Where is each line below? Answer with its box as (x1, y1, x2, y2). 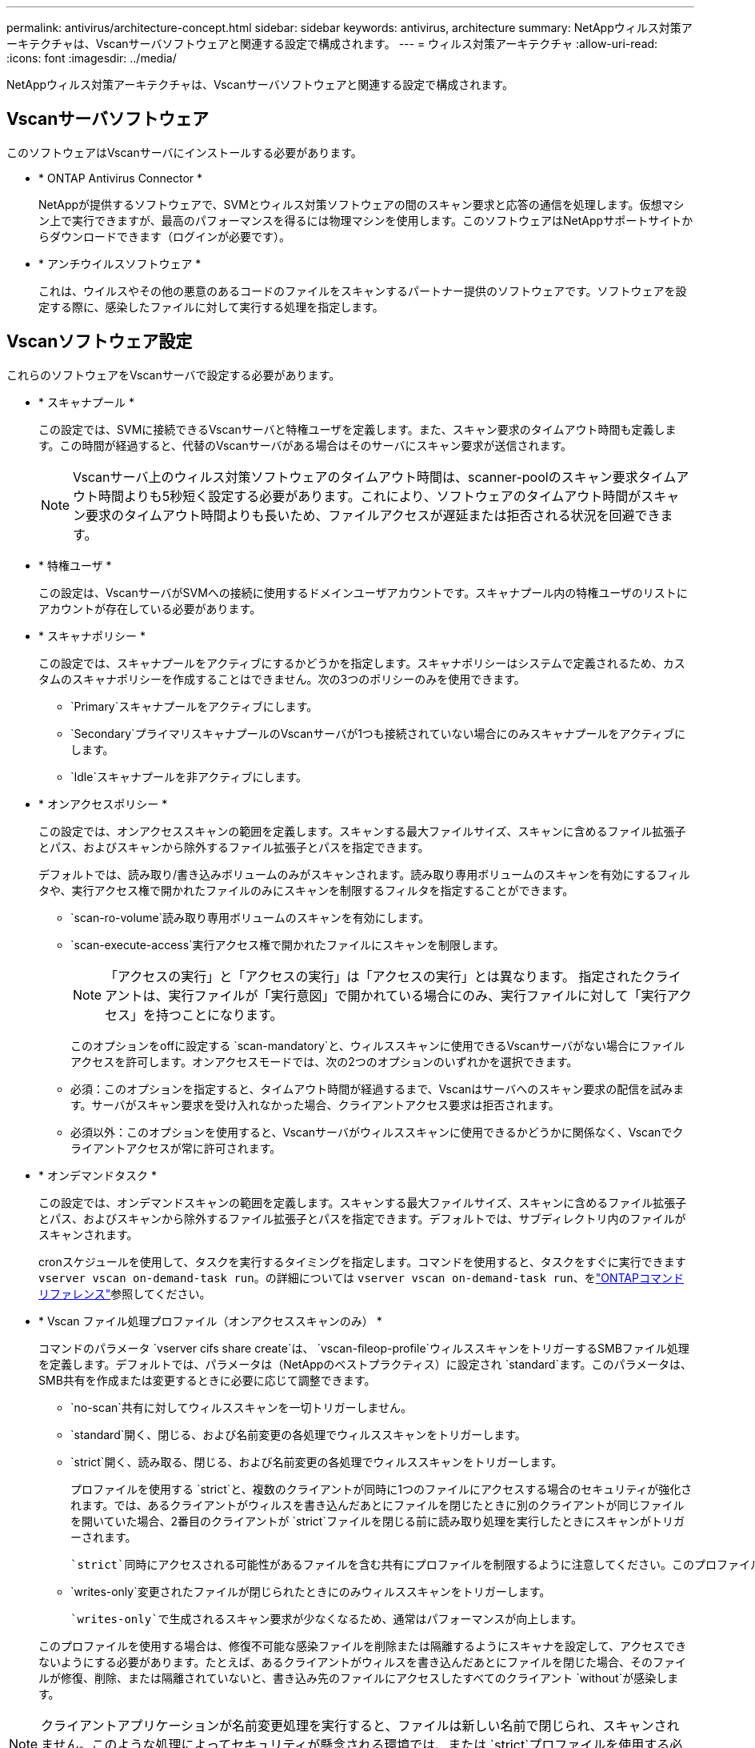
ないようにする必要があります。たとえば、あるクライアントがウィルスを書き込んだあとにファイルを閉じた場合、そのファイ (38, 1654, 686, 1669)
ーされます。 (70, 1529, 137, 1544)
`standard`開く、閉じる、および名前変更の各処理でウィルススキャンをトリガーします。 (70, 1427, 526, 1441)
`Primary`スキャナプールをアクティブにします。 (70, 699, 318, 713)
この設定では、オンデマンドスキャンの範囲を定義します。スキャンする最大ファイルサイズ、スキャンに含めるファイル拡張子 (38, 1195, 687, 1209)
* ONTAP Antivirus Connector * (38, 170, 203, 185)
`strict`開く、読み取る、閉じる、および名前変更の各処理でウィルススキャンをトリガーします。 (70, 1454, 562, 1469)
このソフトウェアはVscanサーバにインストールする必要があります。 (6, 145, 362, 159)
